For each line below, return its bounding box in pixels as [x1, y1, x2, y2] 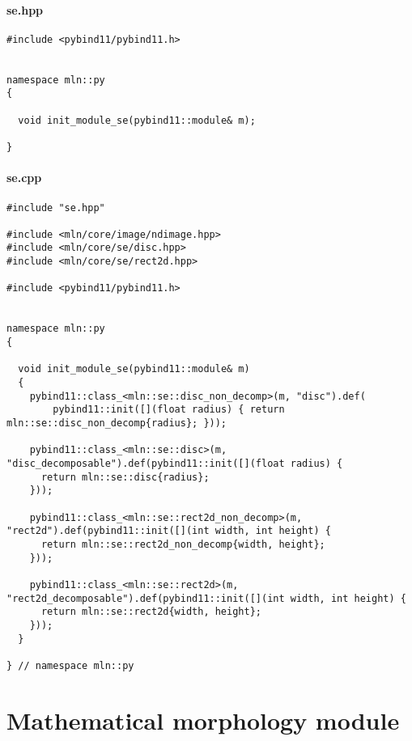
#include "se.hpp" [6, 201, 105, 214]
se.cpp [6, 169, 42, 186]
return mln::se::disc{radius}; [40, 471, 210, 483]
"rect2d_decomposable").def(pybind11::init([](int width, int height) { [6, 592, 406, 604]
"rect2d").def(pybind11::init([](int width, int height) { [6, 525, 331, 537]
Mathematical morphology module [6, 703, 400, 736]
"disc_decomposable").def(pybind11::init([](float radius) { [6, 457, 343, 469]
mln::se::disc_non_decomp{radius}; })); [6, 417, 227, 429]
